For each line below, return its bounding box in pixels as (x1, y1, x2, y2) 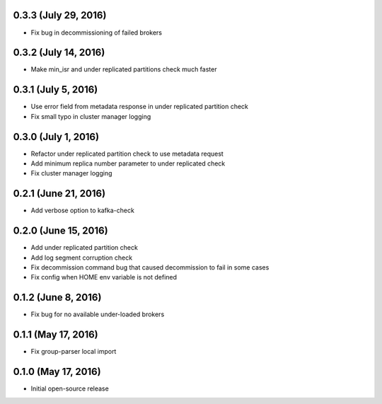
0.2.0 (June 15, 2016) (13, 225, 109, 237)
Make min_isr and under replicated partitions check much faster (30, 65, 217, 74)
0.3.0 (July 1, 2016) (13, 131, 99, 143)
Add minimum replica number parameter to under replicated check (30, 159, 226, 168)
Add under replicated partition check (30, 243, 138, 252)
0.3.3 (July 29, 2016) (13, 9, 107, 21)
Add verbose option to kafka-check (30, 206, 134, 215)
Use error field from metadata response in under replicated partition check (30, 103, 249, 111)
